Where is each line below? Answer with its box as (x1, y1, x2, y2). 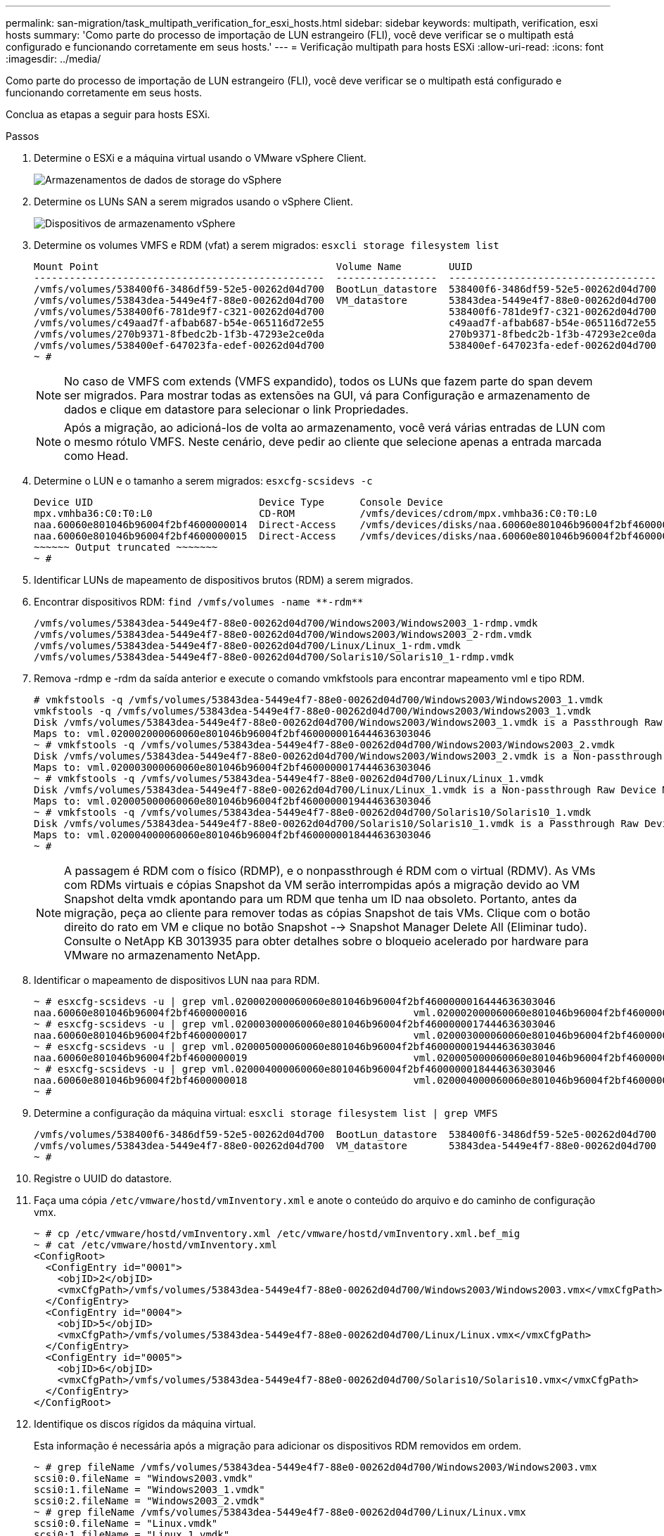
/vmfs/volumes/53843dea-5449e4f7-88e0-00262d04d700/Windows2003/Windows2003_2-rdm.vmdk (34, 629, 532, 640)
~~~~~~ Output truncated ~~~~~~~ (34, 542, 218, 553)
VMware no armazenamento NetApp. (64, 948, 261, 962)
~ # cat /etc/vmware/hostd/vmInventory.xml (34, 1239, 277, 1250)
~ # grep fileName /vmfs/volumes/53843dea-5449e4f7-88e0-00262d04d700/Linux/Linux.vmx (34, 1506, 526, 1518)
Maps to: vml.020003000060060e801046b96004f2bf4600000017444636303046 (34, 762, 431, 773)
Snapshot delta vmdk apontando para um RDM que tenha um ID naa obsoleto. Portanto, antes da (64, 892, 577, 906)
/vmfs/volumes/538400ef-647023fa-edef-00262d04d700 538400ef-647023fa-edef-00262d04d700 (34, 340, 657, 351)
